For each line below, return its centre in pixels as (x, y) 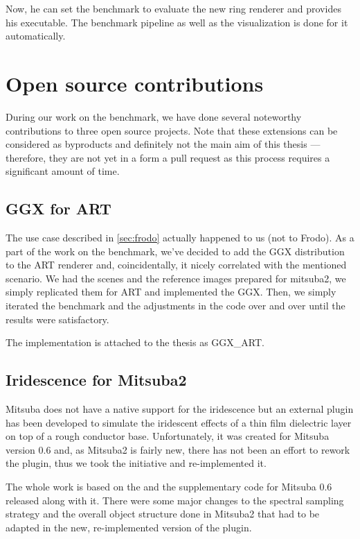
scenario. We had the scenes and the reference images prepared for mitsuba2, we (176, 278)
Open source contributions (135, 83)
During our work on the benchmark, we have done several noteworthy (154, 116)
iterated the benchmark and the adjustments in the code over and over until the (175, 306)
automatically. (36, 36)
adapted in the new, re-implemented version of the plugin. (129, 527)
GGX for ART (58, 208)
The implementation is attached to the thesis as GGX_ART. (135, 342)
